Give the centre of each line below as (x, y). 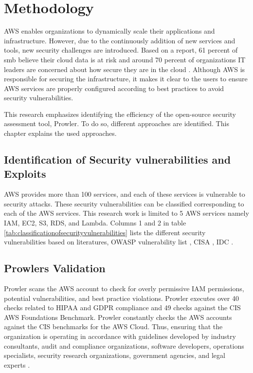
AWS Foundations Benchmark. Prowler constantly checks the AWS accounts (118, 317)
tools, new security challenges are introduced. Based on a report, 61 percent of (121, 50)
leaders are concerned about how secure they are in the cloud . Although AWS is (125, 69)
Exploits (25, 174)
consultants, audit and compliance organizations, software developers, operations (124, 345)
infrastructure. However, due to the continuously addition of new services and (120, 40)
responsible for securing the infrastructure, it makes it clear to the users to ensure (126, 79)
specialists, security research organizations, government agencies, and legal (115, 355)
